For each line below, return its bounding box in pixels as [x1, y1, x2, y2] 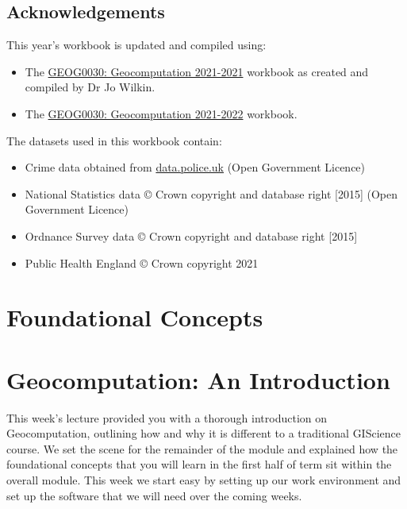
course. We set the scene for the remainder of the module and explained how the [6, 440, 398, 457]
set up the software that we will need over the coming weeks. [6, 487, 302, 503]
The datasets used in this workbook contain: [6, 132, 222, 148]
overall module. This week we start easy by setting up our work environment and [6, 472, 401, 488]
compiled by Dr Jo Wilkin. [25, 79, 156, 95]
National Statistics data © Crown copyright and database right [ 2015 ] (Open [25, 185, 398, 202]
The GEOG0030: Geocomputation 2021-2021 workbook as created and [25, 63, 369, 79]
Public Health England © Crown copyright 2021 [25, 254, 259, 271]
